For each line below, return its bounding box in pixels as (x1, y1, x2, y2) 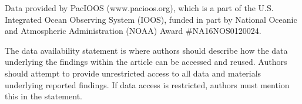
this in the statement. (5, 90, 82, 102)
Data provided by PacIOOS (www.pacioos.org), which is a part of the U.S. (5, 2, 274, 13)
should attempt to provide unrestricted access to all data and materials (5, 67, 261, 79)
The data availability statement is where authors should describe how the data (5, 44, 288, 56)
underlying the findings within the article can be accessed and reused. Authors (5, 56, 287, 68)
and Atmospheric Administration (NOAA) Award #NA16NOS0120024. (5, 25, 261, 37)
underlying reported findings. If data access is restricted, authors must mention (5, 78, 290, 91)
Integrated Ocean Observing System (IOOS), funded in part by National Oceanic (5, 13, 297, 25)
